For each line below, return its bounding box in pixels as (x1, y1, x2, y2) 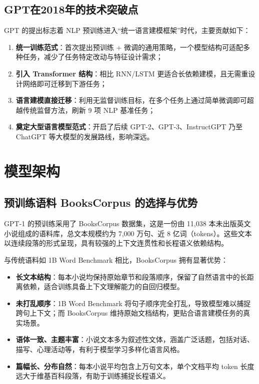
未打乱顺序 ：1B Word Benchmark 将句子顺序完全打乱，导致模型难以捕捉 (15, 298, 251, 308)
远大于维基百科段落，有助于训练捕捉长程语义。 (15, 371, 170, 381)
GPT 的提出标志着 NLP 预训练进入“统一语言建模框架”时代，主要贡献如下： (4, 25, 250, 35)
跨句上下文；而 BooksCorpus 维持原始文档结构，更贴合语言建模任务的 (15, 308, 243, 318)
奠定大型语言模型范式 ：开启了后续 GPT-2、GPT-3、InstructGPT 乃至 (15, 121, 243, 132)
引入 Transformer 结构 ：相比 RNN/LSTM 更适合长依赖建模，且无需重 (15, 68, 248, 78)
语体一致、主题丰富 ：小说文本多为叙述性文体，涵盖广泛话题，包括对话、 (15, 334, 254, 345)
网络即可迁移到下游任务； (22, 78, 107, 88)
